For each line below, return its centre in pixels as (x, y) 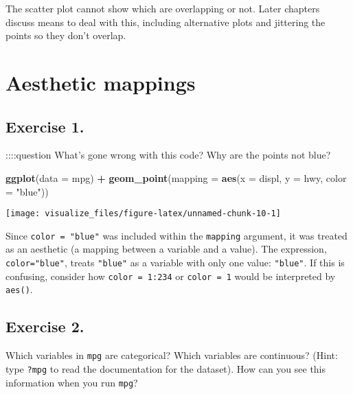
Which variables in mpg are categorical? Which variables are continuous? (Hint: (172, 355)
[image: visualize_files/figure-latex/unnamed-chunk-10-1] (143, 214)
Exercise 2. (45, 326)
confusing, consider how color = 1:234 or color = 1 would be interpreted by (171, 276)
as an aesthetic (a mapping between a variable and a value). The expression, (166, 249)
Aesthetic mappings (101, 82)
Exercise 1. (45, 126)
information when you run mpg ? (72, 382)
